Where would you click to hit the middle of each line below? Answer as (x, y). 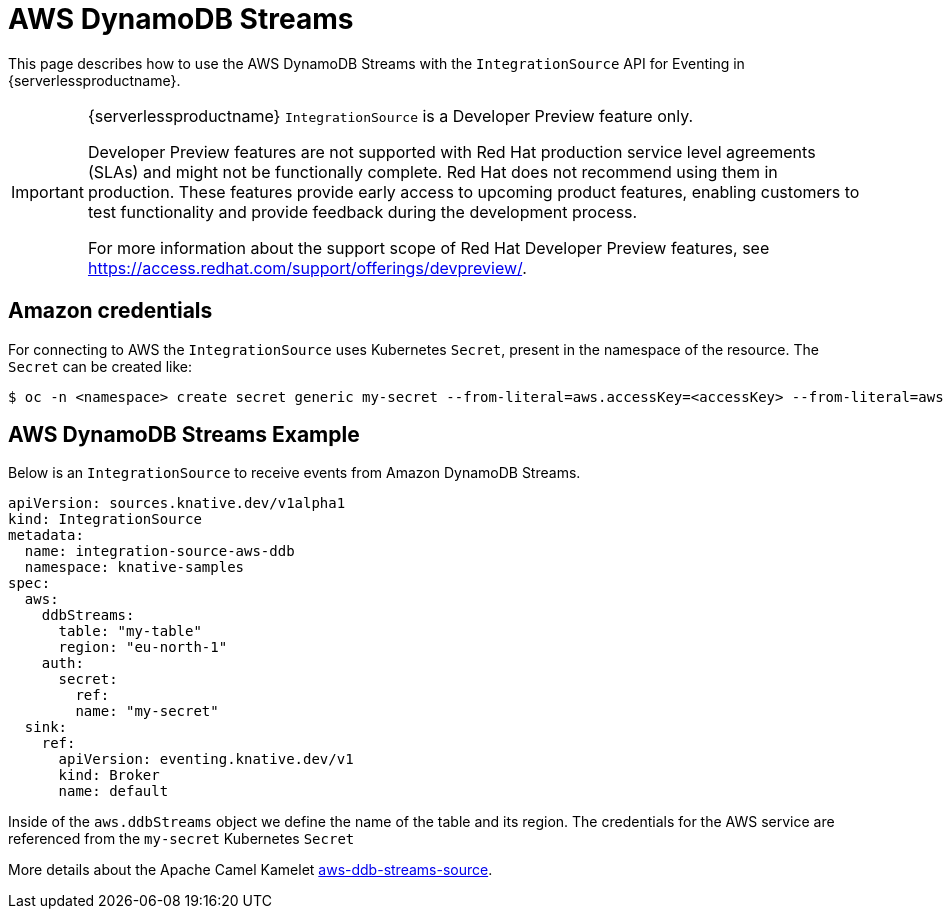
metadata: (46, 535)
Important (47, 191)
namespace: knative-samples (134, 567)
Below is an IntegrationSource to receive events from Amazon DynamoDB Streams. (294, 473)
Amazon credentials (110, 311)
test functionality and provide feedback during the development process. (362, 211)
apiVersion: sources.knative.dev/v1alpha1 (177, 503)
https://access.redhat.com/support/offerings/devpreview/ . (307, 267)
